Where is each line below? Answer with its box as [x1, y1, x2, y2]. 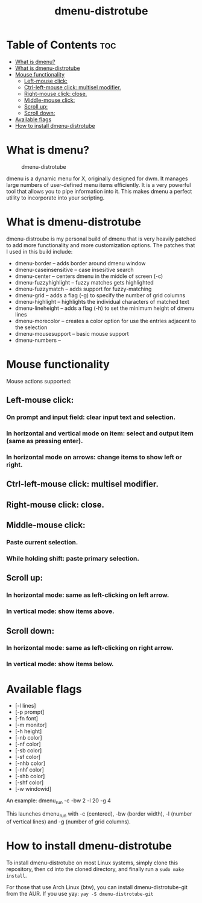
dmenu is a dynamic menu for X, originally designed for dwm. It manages [6, 175, 188, 182]
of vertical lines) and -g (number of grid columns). [6, 818, 131, 825]
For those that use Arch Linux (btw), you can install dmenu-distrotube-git [6, 883, 188, 890]
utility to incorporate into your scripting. [6, 194, 105, 201]
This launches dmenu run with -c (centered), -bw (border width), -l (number [6, 810, 192, 819]
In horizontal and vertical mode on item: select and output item [6, 429, 194, 438]
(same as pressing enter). [6, 436, 83, 445]
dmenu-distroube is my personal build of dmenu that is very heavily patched [6, 235, 196, 242]
